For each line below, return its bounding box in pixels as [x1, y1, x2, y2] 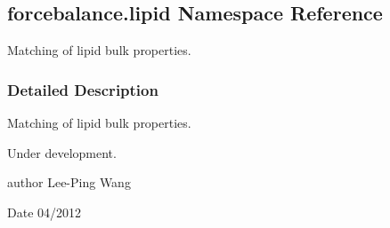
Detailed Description [7, 78, 158, 100]
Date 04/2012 [7, 202, 82, 221]
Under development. [7, 143, 117, 161]
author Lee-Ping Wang [7, 173, 131, 192]
